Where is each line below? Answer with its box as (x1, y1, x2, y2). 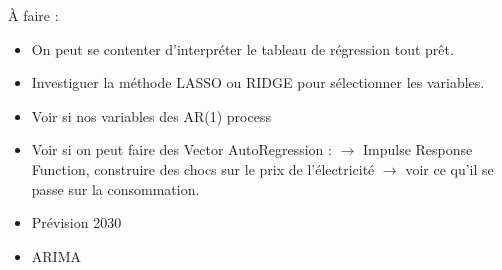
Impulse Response (362, 139, 473, 160)
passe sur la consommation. (31, 178, 200, 199)
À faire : (8, 5, 59, 25)
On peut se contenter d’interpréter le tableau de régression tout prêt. (31, 38, 454, 59)
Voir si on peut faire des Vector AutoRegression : (31, 139, 332, 160)
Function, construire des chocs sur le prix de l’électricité (31, 158, 375, 179)
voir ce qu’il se (405, 158, 494, 179)
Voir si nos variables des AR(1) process (31, 105, 271, 126)
